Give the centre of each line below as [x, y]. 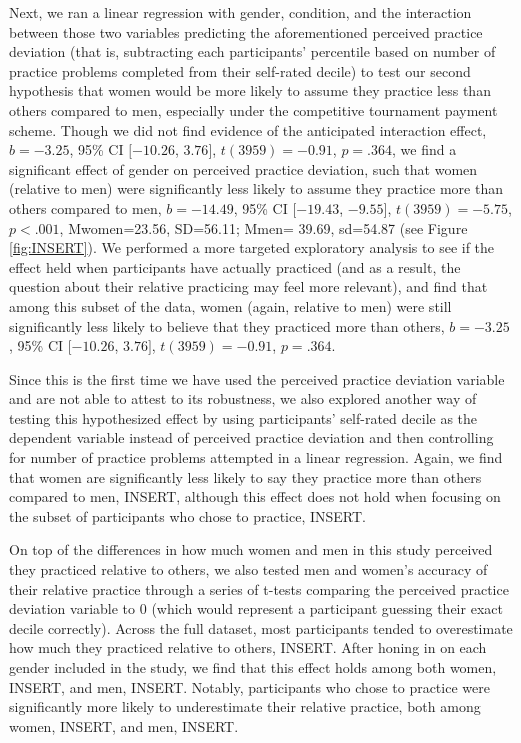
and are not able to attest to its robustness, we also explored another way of [243, 398]
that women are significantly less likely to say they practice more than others [245, 476]
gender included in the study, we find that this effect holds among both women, [253, 667]
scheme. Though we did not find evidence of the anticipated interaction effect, [248, 129]
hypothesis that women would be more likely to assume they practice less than [250, 90]
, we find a [424, 149]
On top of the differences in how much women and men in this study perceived [251, 549]
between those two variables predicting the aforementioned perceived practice [246, 31]
